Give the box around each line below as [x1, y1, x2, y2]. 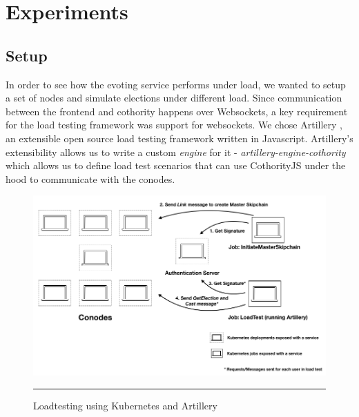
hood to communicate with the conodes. [6, 171, 175, 186]
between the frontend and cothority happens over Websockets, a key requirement [6, 104, 348, 118]
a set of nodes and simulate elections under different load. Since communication [6, 90, 342, 105]
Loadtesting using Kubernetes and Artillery [33, 398, 217, 412]
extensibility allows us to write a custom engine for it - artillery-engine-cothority [6, 144, 346, 159]
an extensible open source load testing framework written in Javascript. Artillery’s [6, 130, 353, 145]
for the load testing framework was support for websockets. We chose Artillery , [6, 117, 342, 132]
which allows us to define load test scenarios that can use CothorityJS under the [6, 158, 346, 173]
